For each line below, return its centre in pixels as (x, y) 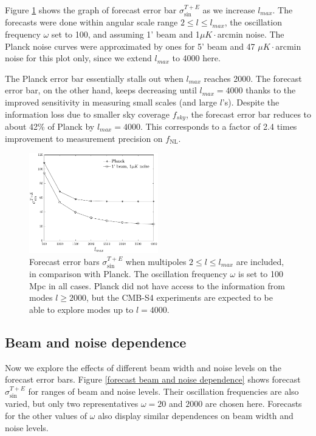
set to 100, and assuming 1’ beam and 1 (125, 34)
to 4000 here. (196, 58)
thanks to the (271, 90)
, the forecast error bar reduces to (249, 114)
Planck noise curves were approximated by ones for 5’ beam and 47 (130, 46)
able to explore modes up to (81, 309)
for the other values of (46, 415)
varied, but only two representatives (72, 404)
